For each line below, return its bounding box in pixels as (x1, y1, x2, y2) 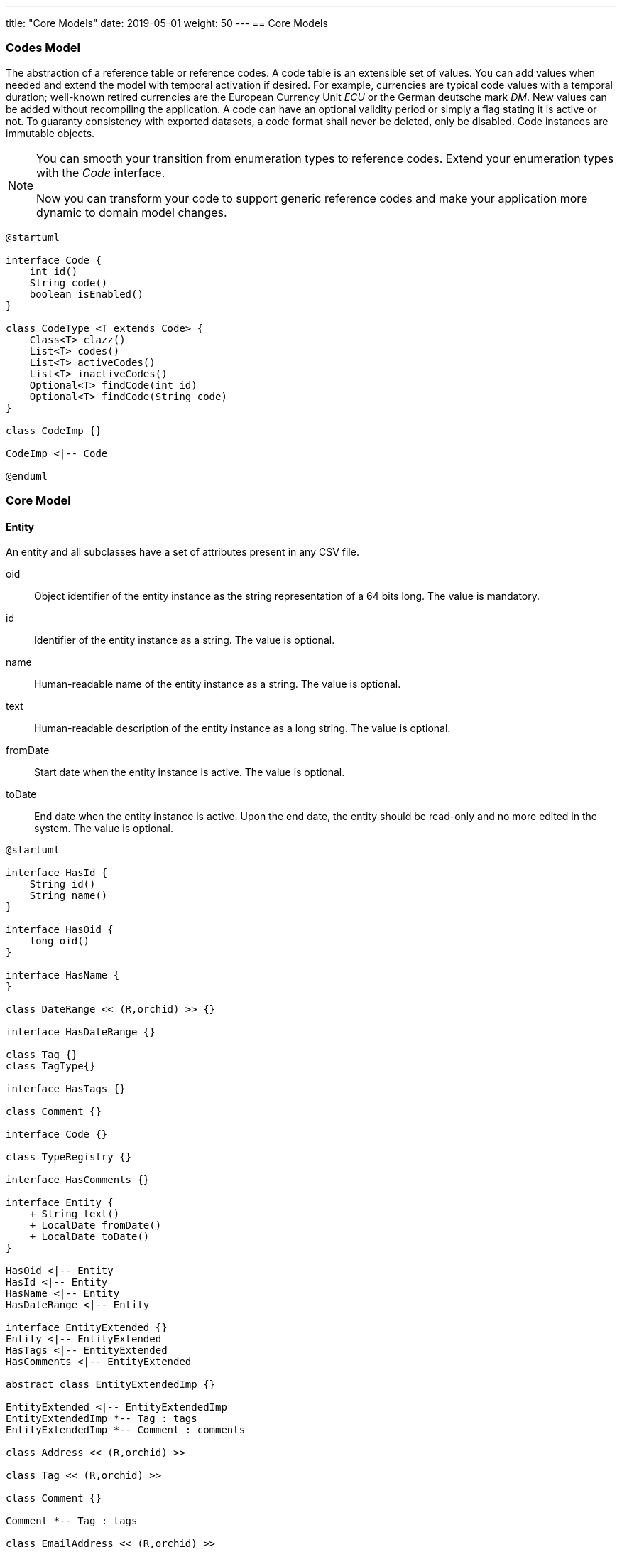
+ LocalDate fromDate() (29, 1219, 162, 1232)
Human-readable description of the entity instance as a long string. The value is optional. (34, 722, 451, 735)
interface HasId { (6, 867, 108, 879)
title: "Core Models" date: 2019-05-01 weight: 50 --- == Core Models (6, 17, 328, 29)
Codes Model (6, 41, 80, 55)
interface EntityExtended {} (6, 1322, 168, 1334)
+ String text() (29, 1208, 120, 1220)
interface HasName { (6, 969, 120, 981)
